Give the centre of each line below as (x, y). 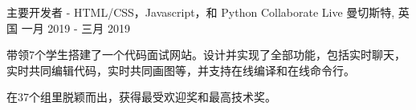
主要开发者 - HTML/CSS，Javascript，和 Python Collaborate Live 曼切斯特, (201, 12)
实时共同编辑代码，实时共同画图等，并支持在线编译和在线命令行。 (181, 70)
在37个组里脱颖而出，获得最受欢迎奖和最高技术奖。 (141, 97)
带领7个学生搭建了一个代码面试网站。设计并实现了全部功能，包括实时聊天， (206, 55)
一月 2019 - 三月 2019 (75, 27)
